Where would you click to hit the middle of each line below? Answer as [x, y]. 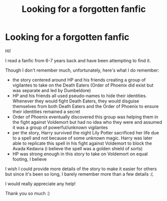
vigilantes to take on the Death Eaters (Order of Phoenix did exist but [83, 85]
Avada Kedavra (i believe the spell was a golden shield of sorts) [78, 148]
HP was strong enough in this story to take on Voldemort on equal [80, 154]
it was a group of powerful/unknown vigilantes [60, 127]
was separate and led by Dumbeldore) [52, 90]
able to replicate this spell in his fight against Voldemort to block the [82, 143]
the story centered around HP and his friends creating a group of [79, 80]
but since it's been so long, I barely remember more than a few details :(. [80, 174]
